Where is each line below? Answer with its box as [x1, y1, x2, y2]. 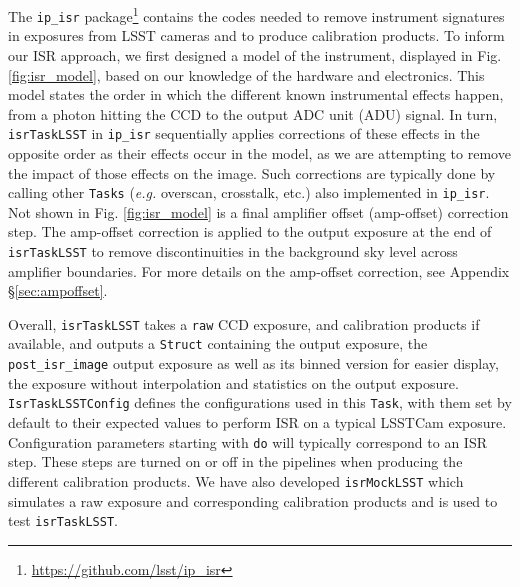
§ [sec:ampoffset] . [8, 280, 108, 301]
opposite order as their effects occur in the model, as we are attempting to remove [8, 142, 511, 163]
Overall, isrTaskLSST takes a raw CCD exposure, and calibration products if [8, 313, 480, 334]
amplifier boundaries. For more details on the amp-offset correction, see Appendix [8, 260, 510, 281]
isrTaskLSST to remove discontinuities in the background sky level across [8, 240, 458, 261]
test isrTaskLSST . [8, 510, 118, 531]
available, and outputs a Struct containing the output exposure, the [8, 333, 428, 354]
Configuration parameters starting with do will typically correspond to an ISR [8, 431, 487, 452]
